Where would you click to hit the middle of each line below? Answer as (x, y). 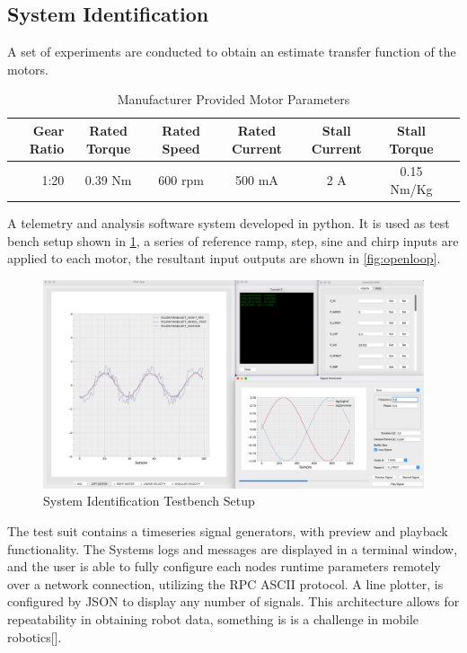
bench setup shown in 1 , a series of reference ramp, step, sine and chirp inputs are (233, 240)
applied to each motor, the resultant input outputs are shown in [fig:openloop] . (224, 258)
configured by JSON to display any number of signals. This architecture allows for (233, 601)
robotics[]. (35, 636)
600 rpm (181, 180)
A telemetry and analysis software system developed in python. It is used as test (229, 223)
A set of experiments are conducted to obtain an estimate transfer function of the (232, 52)
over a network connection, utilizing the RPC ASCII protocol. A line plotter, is (225, 583)
